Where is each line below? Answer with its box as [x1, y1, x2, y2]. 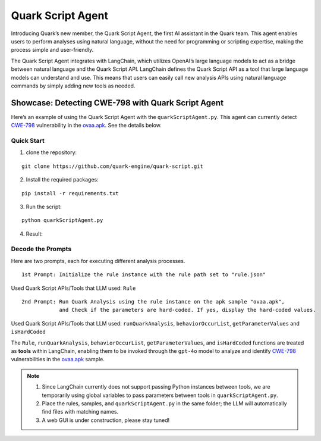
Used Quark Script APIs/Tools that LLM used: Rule [11, 284, 136, 292]
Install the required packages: [26, 176, 99, 183]
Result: [26, 230, 43, 237]
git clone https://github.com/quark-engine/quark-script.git [21, 162, 203, 170]
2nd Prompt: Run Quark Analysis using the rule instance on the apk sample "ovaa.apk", [21, 298, 285, 305]
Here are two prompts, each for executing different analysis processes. [11, 257, 185, 264]
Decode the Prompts [11, 245, 72, 253]
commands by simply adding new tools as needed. [11, 82, 136, 89]
